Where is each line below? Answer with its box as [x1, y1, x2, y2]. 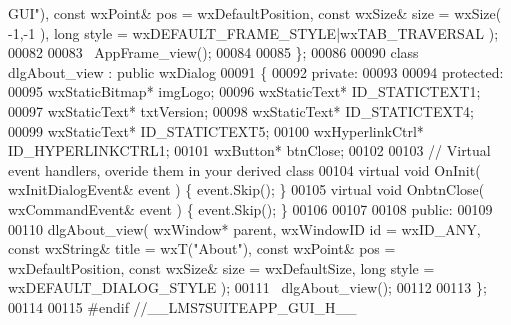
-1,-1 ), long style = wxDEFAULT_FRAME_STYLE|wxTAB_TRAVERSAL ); [8, 22, 499, 43]
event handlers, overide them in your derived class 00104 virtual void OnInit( [8, 159, 481, 180]
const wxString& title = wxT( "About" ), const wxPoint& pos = [8, 238, 396, 259]
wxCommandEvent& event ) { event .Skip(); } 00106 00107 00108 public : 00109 [8, 198, 493, 219]
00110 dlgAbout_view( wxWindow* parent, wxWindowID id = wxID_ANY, [8, 218, 481, 239]
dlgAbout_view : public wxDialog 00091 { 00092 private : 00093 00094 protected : [8, 61, 504, 82]
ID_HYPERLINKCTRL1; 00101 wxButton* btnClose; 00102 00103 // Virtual [8, 140, 491, 161]
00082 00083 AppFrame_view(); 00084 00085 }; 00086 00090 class [8, 42, 419, 63]
